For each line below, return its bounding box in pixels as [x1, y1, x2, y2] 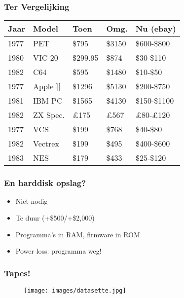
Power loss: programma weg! [15, 246, 102, 256]
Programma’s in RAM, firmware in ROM [15, 229, 140, 239]
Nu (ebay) [135, 23, 176, 35]
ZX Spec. [33, 109, 65, 121]
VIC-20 [33, 52, 58, 64]
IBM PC [33, 95, 63, 107]
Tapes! [4, 266, 31, 279]
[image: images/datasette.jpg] [24, 287, 126, 295]
